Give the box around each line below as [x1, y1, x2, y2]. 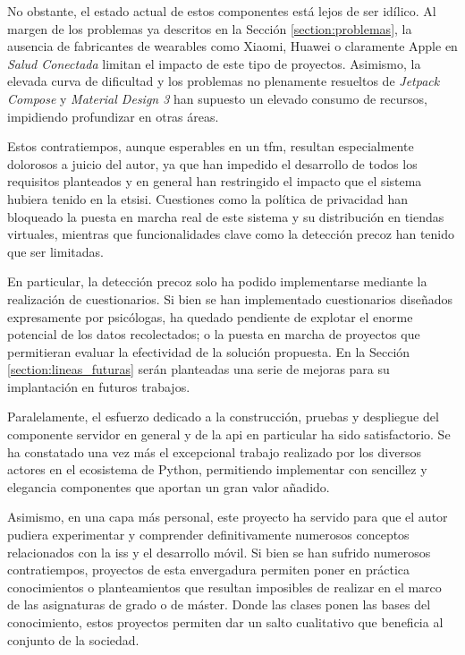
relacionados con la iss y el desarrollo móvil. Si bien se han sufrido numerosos [7, 542, 431, 561]
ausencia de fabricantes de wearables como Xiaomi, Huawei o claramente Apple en [7, 37, 458, 55]
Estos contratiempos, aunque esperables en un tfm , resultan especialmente [7, 137, 414, 156]
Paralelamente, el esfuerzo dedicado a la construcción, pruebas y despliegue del [7, 407, 439, 426]
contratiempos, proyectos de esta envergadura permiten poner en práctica [7, 560, 410, 579]
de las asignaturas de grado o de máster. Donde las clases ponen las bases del [7, 595, 431, 614]
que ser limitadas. [7, 242, 104, 260]
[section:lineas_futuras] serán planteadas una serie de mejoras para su [7, 360, 390, 379]
